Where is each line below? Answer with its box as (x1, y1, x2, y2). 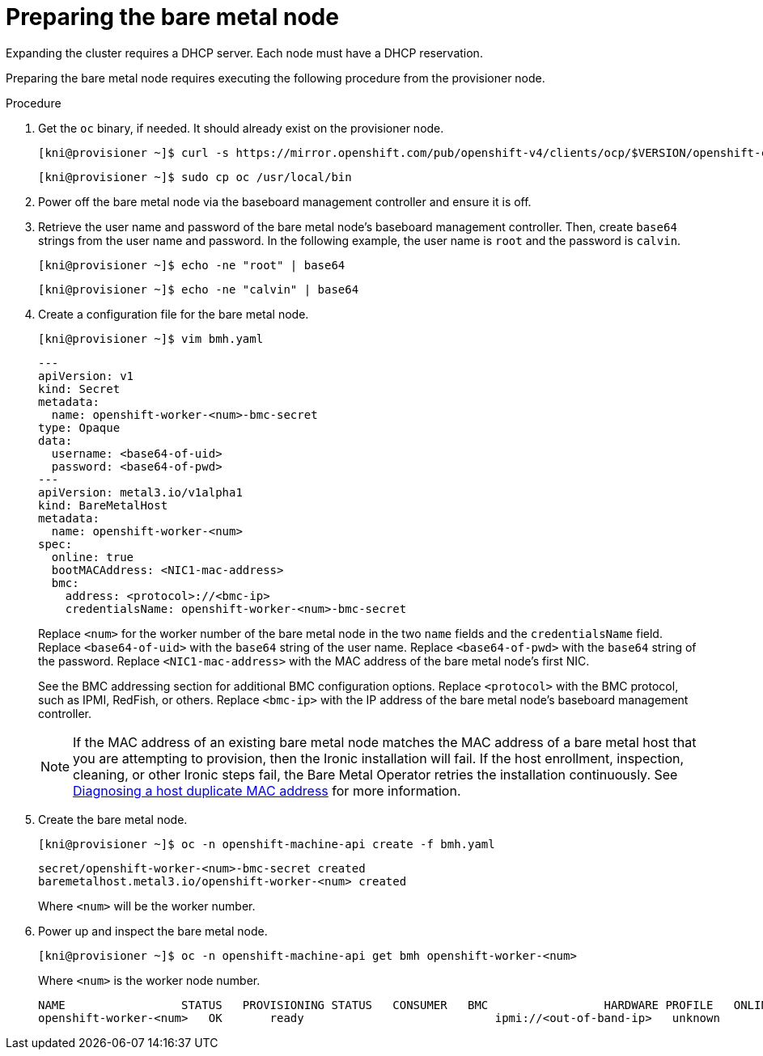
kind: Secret (38, 382, 121, 395)
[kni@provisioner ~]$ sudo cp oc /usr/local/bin (38, 170, 352, 184)
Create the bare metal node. (38, 812, 188, 826)
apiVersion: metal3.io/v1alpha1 (38, 485, 243, 499)
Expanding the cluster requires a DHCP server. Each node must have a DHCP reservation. (6, 45, 483, 60)
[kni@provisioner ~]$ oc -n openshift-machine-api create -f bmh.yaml (38, 837, 495, 851)
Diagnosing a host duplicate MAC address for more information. (73, 782, 461, 799)
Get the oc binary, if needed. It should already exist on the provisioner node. (38, 120, 444, 135)
